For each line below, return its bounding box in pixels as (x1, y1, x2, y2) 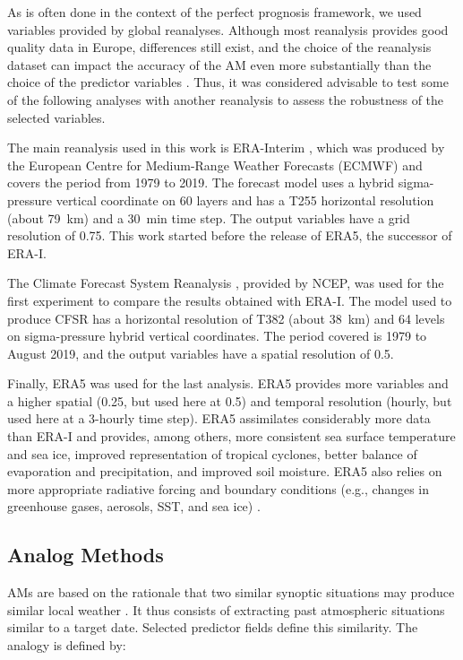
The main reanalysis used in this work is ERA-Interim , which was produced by (7, 138, 445, 157)
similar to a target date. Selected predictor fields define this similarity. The (7, 618, 418, 637)
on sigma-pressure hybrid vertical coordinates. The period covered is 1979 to (7, 326, 427, 345)
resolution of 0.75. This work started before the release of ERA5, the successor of (7, 226, 452, 245)
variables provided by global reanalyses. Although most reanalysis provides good (7, 20, 449, 39)
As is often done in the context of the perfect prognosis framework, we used (7, 3, 422, 21)
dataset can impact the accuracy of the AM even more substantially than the (7, 55, 432, 74)
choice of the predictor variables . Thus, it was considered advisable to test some (7, 73, 449, 91)
